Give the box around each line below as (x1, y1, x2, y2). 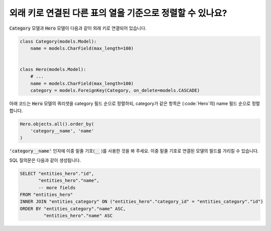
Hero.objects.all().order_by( (20, 121, 94, 127)
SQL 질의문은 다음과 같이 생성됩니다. (9, 157, 81, 163)
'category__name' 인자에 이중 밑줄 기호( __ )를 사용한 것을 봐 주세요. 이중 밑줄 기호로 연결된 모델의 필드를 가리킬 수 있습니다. (9, 148, 259, 154)
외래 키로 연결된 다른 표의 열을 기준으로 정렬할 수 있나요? (9, 8, 227, 19)
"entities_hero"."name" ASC (43, 213, 113, 218)
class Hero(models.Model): (20, 67, 86, 72)
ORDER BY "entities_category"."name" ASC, (20, 206, 126, 211)
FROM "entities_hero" (20, 191, 73, 197)
